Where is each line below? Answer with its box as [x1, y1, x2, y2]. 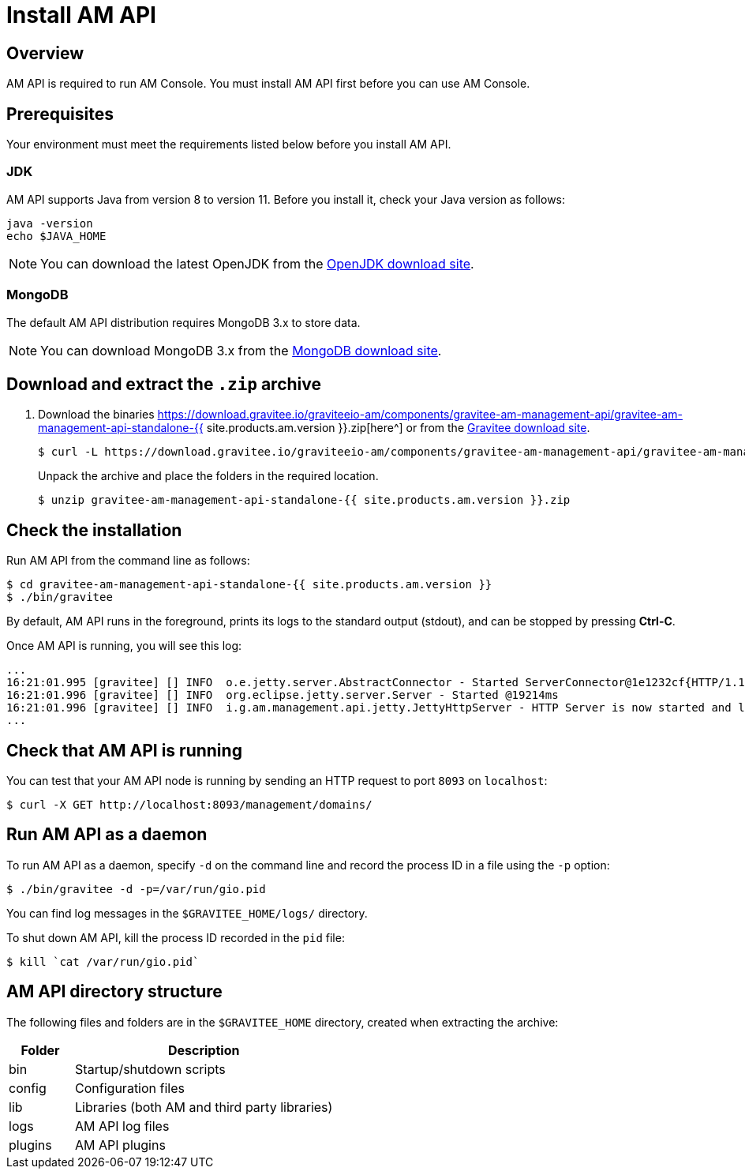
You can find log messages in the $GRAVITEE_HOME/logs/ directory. [6, 906, 368, 920]
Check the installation [6, 520, 182, 540]
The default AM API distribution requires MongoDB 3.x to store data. [6, 315, 361, 329]
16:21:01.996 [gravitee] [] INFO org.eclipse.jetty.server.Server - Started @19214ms [6, 689, 559, 702]
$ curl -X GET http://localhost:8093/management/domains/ [6, 798, 372, 812]
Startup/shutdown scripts [75, 1061, 226, 1077]
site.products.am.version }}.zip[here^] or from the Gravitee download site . [206, 421, 590, 435]
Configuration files [75, 1079, 185, 1096]
